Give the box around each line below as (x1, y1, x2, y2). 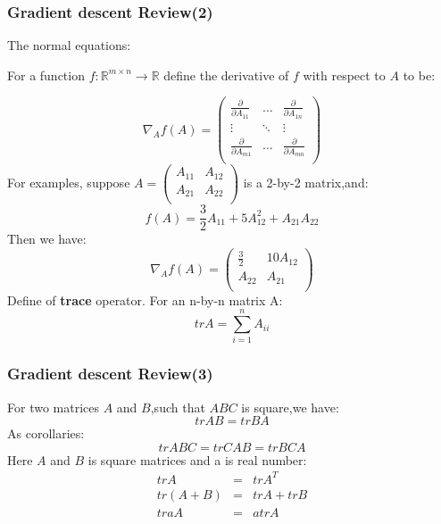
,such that (150, 397, 205, 416)
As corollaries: (7, 424, 85, 443)
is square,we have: (241, 397, 339, 416)
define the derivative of (163, 65, 289, 84)
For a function (7, 65, 85, 84)
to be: (403, 65, 436, 84)
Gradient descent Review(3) (7, 362, 213, 385)
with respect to (303, 65, 386, 84)
